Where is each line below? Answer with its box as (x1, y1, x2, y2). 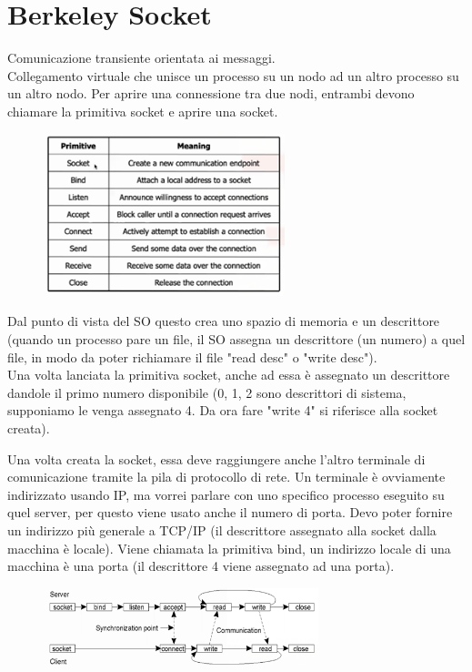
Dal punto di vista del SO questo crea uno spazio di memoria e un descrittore (7, 311, 440, 331)
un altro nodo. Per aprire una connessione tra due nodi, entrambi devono (7, 84, 415, 103)
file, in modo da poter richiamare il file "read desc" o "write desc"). (7, 347, 377, 366)
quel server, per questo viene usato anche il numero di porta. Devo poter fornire (7, 503, 453, 522)
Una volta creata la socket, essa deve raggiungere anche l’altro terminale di (7, 449, 426, 468)
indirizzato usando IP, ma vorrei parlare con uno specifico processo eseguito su (7, 484, 445, 504)
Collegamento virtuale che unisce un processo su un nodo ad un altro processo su (7, 66, 459, 85)
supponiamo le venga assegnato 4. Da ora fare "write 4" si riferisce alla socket (7, 401, 438, 420)
